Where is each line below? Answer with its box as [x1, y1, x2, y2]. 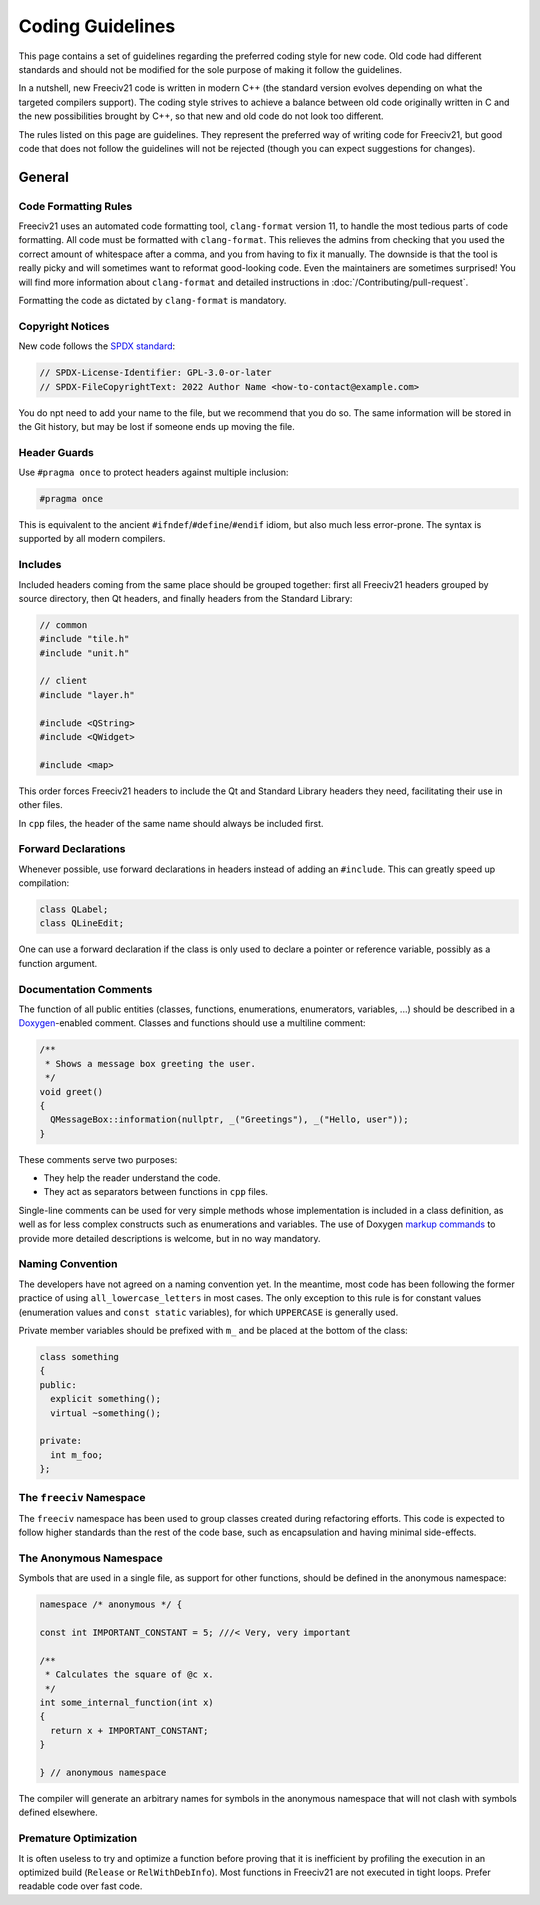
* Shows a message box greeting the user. [45, 1058, 257, 1069]
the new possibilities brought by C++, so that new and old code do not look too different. [18, 110, 384, 122]
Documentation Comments [18, 982, 153, 996]
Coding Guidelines [18, 15, 176, 37]
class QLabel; [39, 904, 109, 915]
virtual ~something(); [50, 1407, 162, 1419]
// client [39, 675, 88, 687]
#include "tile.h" [39, 633, 130, 645]
